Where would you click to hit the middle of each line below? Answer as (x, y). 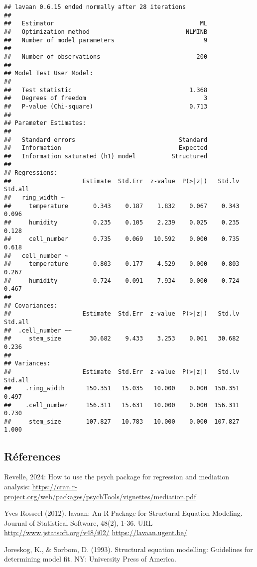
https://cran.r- (55, 486)
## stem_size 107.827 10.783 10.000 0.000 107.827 (122, 421)
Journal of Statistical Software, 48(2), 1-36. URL (78, 522)
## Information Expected (106, 148)
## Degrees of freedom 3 (106, 98)
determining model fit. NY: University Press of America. (90, 559)
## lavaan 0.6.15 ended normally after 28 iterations (95, 7)
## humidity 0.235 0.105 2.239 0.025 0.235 (122, 223)
